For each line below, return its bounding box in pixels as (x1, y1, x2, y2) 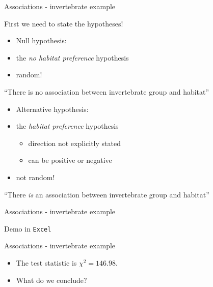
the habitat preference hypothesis (16, 121, 119, 131)
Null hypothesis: (16, 35, 67, 46)
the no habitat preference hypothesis (16, 52, 129, 63)
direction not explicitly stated (28, 137, 121, 148)
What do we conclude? (16, 274, 87, 285)
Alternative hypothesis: (16, 103, 89, 114)
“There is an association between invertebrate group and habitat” (4, 189, 209, 199)
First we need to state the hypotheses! (4, 18, 123, 28)
